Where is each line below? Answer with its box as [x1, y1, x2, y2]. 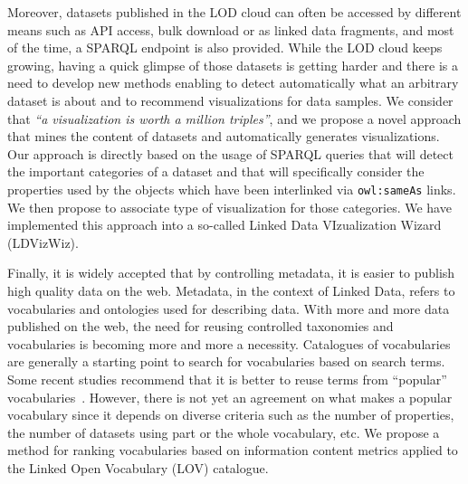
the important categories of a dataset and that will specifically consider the [7, 162, 425, 181]
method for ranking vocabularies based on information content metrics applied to [7, 441, 458, 460]
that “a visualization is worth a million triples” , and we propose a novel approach [7, 109, 462, 128]
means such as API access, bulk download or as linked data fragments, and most [7, 20, 454, 39]
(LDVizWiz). [7, 233, 79, 251]
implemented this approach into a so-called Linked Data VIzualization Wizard [7, 215, 442, 234]
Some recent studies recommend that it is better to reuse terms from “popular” [7, 369, 447, 388]
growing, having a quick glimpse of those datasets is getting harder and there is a [7, 55, 458, 74]
